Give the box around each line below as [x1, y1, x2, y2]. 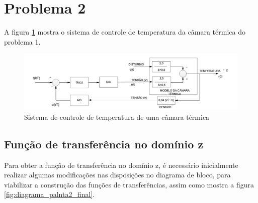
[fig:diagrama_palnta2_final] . [4, 189, 95, 199]
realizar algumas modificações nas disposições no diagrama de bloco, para [4, 169, 231, 180]
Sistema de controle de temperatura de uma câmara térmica [24, 111, 210, 122]
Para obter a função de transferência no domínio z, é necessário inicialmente [4, 159, 238, 170]
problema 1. [4, 36, 41, 47]
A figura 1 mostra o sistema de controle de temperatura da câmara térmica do [4, 27, 245, 37]
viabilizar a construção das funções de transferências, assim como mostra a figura [4, 179, 254, 189]
